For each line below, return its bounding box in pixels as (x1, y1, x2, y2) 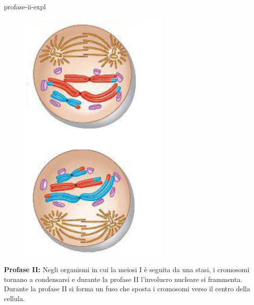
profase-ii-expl (4, 1, 46, 11)
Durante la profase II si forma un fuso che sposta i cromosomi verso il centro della (4, 283, 250, 294)
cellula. (4, 293, 25, 304)
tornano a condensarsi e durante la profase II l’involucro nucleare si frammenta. (4, 274, 243, 284)
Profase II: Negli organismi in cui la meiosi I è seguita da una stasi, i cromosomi (4, 264, 250, 275)
